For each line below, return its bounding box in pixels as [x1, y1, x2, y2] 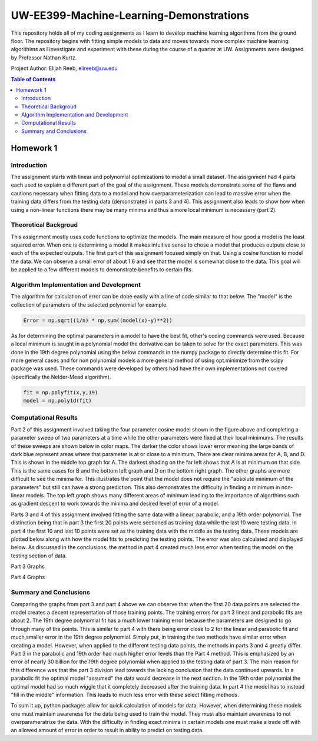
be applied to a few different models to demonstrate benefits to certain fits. [11, 266, 193, 273]
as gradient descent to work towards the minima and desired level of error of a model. [11, 500, 220, 507]
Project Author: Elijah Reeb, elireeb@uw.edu [11, 65, 118, 72]
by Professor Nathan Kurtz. [11, 54, 77, 61]
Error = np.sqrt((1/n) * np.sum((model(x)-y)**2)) [23, 317, 173, 324]
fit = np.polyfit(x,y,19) [23, 389, 98, 396]
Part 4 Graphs [11, 574, 45, 581]
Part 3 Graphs [11, 563, 45, 570]
